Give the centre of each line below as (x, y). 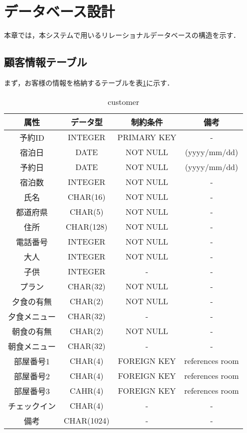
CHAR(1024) (87, 421)
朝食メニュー (32, 346)
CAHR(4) (87, 391)
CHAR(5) (87, 212)
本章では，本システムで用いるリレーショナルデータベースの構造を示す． (122, 35)
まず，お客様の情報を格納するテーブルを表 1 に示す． (89, 82)
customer (123, 101)
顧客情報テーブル (46, 62)
